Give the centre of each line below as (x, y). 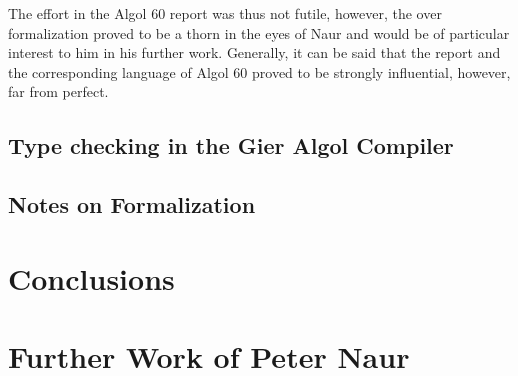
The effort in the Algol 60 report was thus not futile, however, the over (225, 13)
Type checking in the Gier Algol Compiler (231, 145)
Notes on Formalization (132, 204)
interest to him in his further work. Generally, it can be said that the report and (254, 52)
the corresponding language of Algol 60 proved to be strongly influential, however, (259, 71)
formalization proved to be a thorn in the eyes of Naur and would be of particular (259, 32)
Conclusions (91, 277)
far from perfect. (58, 91)
